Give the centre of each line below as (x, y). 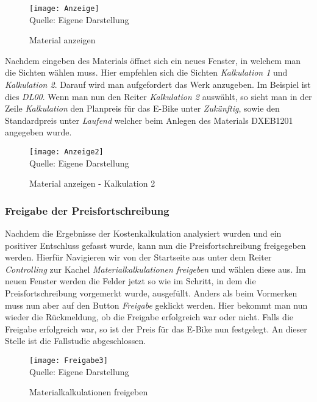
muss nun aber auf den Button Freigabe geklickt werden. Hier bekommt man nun (156, 305)
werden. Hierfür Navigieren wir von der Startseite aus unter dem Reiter (138, 257)
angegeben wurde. (38, 132)
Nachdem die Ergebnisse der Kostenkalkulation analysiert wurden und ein (143, 233)
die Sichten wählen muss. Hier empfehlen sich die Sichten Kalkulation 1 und (146, 72)
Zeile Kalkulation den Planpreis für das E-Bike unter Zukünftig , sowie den (142, 108)
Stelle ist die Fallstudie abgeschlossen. (76, 341)
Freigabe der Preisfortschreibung (87, 210)
